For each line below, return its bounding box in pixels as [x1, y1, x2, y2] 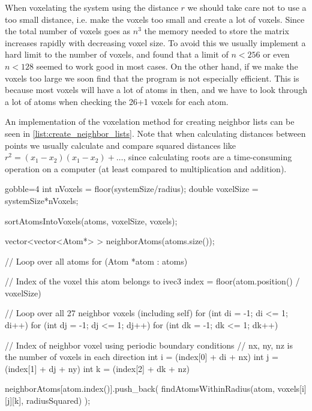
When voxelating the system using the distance [5, 1, 178, 13]
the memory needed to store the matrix [144, 25, 289, 37]
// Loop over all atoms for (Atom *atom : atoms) [5, 254, 188, 267]
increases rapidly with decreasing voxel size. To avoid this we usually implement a [5, 36, 306, 49]
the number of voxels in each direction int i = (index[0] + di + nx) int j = [5, 350, 278, 363]
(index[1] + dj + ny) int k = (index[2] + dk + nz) [5, 362, 190, 374]
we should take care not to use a [187, 1, 307, 13]
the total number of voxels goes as [5, 25, 131, 37]
